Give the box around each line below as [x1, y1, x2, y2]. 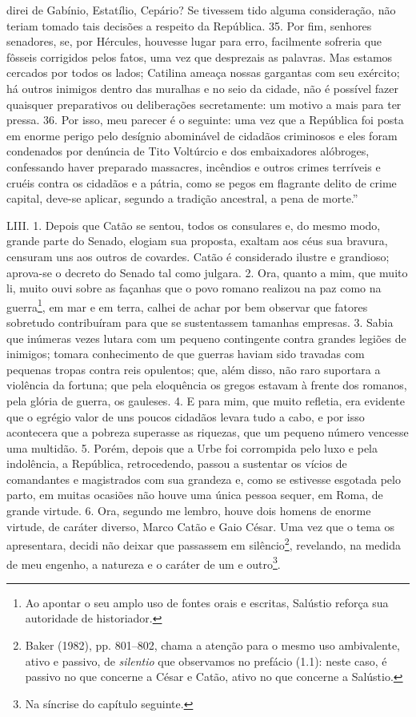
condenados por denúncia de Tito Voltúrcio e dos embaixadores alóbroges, [6, 143, 370, 159]
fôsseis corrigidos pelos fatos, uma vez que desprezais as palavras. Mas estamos [6, 48, 393, 65]
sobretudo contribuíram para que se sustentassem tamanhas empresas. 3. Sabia [6, 313, 394, 330]
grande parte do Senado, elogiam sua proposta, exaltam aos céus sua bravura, [6, 232, 388, 249]
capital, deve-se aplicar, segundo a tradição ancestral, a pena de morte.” [6, 190, 358, 207]
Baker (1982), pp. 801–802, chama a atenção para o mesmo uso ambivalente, [25, 636, 400, 653]
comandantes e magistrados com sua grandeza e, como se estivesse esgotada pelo [6, 470, 401, 487]
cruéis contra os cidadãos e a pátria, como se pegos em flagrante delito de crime [6, 174, 397, 191]
